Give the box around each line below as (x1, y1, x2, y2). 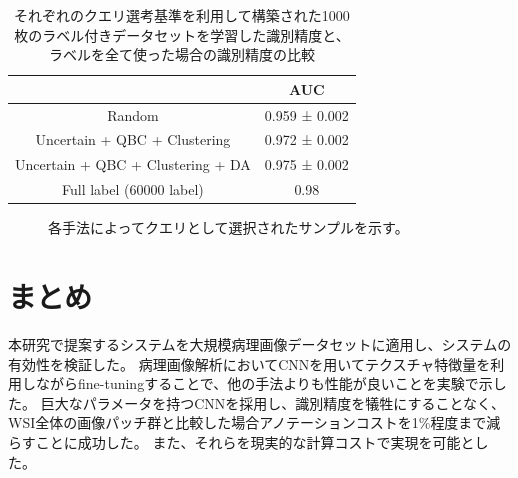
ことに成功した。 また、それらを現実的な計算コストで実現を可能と (35, 431, 475, 452)
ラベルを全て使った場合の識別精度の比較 (48, 44, 315, 65)
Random (107, 104, 159, 125)
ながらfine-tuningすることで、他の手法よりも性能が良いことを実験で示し (35, 373, 507, 394)
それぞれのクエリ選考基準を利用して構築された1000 (14, 5, 350, 25)
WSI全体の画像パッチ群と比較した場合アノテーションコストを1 (8, 412, 419, 433)
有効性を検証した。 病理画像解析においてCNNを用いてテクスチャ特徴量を (8, 353, 491, 374)
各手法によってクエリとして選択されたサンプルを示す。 (48, 217, 409, 238)
